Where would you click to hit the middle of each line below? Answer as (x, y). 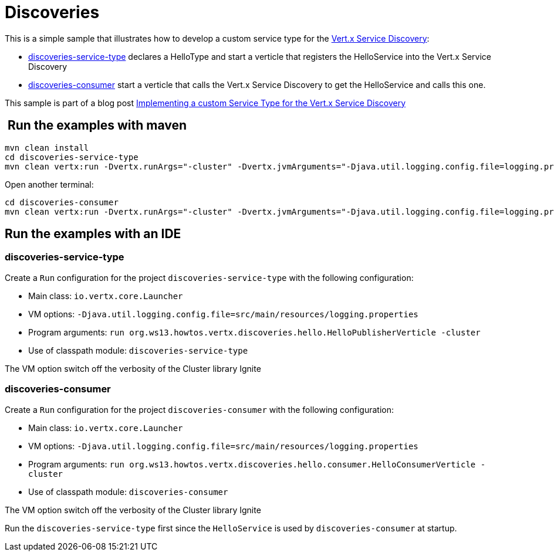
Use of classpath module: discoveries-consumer (128, 491)
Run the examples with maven (97, 126)
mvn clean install (47, 148)
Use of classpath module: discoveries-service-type (138, 350)
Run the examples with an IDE (93, 234)
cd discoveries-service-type (72, 157)
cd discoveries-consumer (62, 202)
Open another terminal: (49, 184)
